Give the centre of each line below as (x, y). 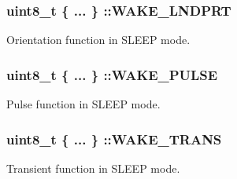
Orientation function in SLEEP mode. (98, 40)
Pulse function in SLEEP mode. (83, 104)
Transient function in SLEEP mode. (93, 168)
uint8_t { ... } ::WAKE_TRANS (114, 139)
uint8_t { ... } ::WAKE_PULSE (112, 74)
